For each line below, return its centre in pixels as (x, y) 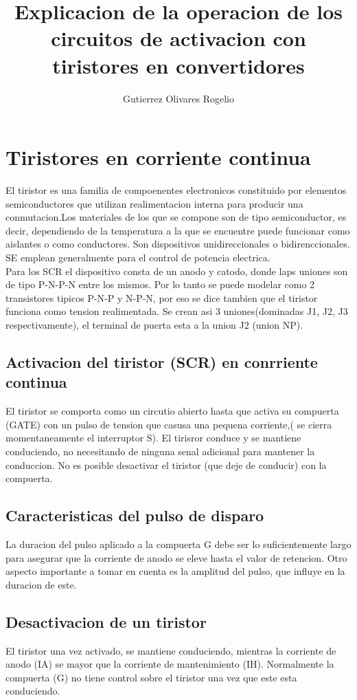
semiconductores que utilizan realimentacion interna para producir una (154, 203)
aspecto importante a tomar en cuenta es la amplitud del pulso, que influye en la (175, 571)
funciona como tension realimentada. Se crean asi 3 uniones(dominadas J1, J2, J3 (177, 311)
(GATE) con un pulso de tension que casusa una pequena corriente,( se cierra (169, 424)
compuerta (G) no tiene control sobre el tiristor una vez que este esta (151, 677)
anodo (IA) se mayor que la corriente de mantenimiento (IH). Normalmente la (170, 664)
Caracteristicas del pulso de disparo (135, 515)
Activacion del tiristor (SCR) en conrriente (162, 361)
